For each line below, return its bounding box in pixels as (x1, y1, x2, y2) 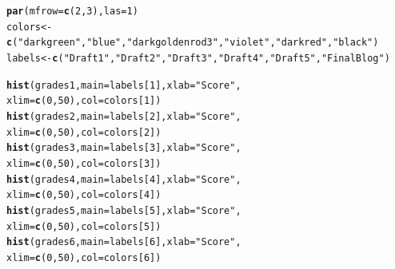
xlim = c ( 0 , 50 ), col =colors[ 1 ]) (6, 95, 162, 107)
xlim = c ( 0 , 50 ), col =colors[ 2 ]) (6, 126, 162, 138)
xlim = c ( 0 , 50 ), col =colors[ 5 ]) (6, 220, 162, 232)
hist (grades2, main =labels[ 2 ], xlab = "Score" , (6, 110, 241, 122)
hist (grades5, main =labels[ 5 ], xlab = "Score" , (6, 204, 241, 216)
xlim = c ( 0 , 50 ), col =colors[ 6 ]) (6, 251, 162, 263)
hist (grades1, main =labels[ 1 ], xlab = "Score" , (6, 79, 241, 91)
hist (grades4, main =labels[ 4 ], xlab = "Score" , (6, 173, 241, 185)
